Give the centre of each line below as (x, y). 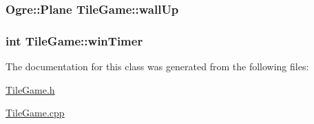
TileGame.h (30, 89)
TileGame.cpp (35, 113)
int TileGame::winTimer (74, 40)
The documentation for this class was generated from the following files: (157, 66)
